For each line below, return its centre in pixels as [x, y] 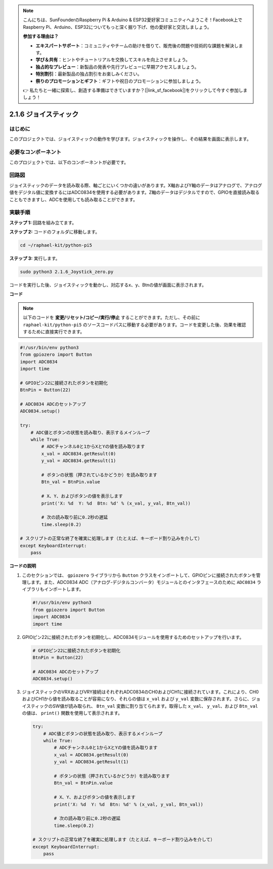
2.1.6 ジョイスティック [44, 115]
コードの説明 [23, 566]
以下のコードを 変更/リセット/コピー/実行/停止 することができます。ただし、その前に [112, 317]
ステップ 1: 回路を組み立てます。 [43, 222]
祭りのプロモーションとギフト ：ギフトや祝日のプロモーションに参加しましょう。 [120, 81]
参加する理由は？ [41, 36]
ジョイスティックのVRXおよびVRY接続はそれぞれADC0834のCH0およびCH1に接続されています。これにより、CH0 [140, 692]
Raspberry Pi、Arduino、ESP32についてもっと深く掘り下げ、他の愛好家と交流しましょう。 [117, 27]
